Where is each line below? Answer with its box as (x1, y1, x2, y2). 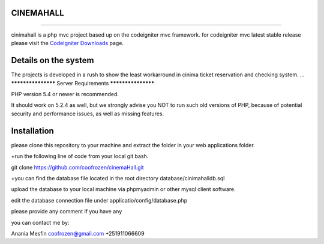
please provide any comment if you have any (11, 208, 122, 215)
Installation (11, 126, 54, 136)
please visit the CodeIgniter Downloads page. (11, 40, 124, 47)
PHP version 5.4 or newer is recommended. (11, 91, 119, 98)
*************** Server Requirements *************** (11, 79, 155, 87)
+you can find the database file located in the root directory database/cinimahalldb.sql (11, 174, 225, 181)
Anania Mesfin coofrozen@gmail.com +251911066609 (11, 230, 145, 237)
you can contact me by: (11, 219, 70, 226)
